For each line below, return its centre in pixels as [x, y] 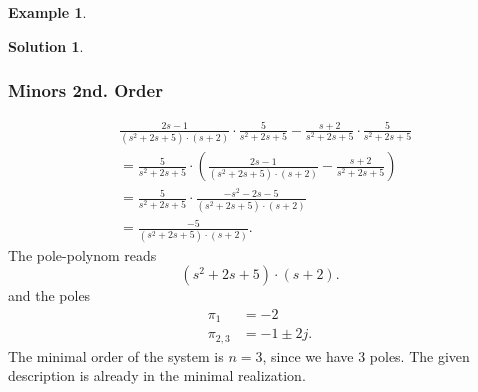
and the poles [49, 295]
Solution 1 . [46, 45]
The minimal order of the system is [116, 355]
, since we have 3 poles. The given [366, 355]
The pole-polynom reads [82, 254]
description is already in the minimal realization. [157, 375]
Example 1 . [47, 12]
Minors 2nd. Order [85, 90]
